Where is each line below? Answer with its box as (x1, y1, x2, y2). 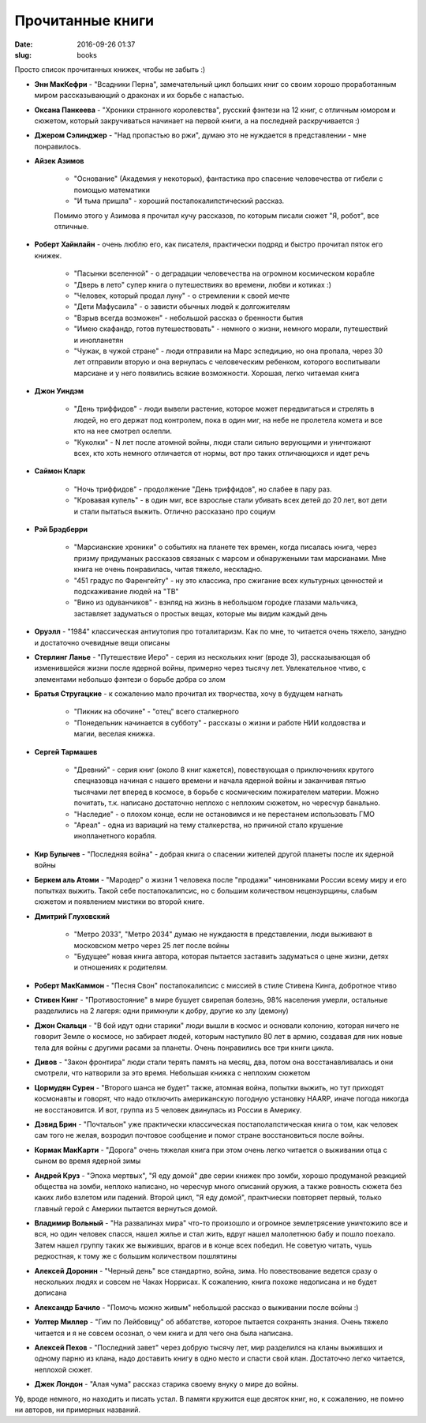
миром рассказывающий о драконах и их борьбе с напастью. (34, 91, 245, 100)
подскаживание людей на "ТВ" (73, 586, 179, 596)
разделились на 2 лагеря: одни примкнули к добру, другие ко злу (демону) (34, 1006, 290, 1015)
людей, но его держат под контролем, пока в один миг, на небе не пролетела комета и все (73, 415, 383, 424)
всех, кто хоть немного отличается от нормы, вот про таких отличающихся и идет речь (73, 449, 370, 458)
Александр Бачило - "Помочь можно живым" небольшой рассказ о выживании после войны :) (34, 1302, 359, 1312)
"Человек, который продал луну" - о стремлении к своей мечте (73, 291, 290, 300)
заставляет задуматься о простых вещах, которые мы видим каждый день (73, 608, 327, 618)
